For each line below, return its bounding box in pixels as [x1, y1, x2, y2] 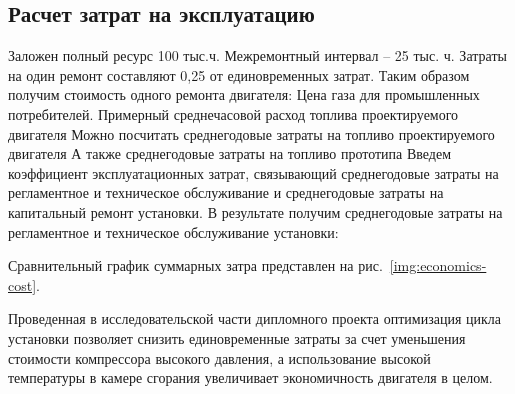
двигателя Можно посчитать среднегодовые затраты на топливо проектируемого [8, 123, 495, 144]
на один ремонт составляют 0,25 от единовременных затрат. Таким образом [8, 64, 470, 85]
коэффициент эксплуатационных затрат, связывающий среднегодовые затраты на [8, 162, 499, 183]
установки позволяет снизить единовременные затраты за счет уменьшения [8, 327, 466, 348]
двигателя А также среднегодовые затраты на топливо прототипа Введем [8, 143, 452, 164]
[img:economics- [389, 255, 487, 276]
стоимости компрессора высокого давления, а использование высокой [8, 347, 431, 368]
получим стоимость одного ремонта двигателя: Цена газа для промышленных [8, 84, 480, 105]
